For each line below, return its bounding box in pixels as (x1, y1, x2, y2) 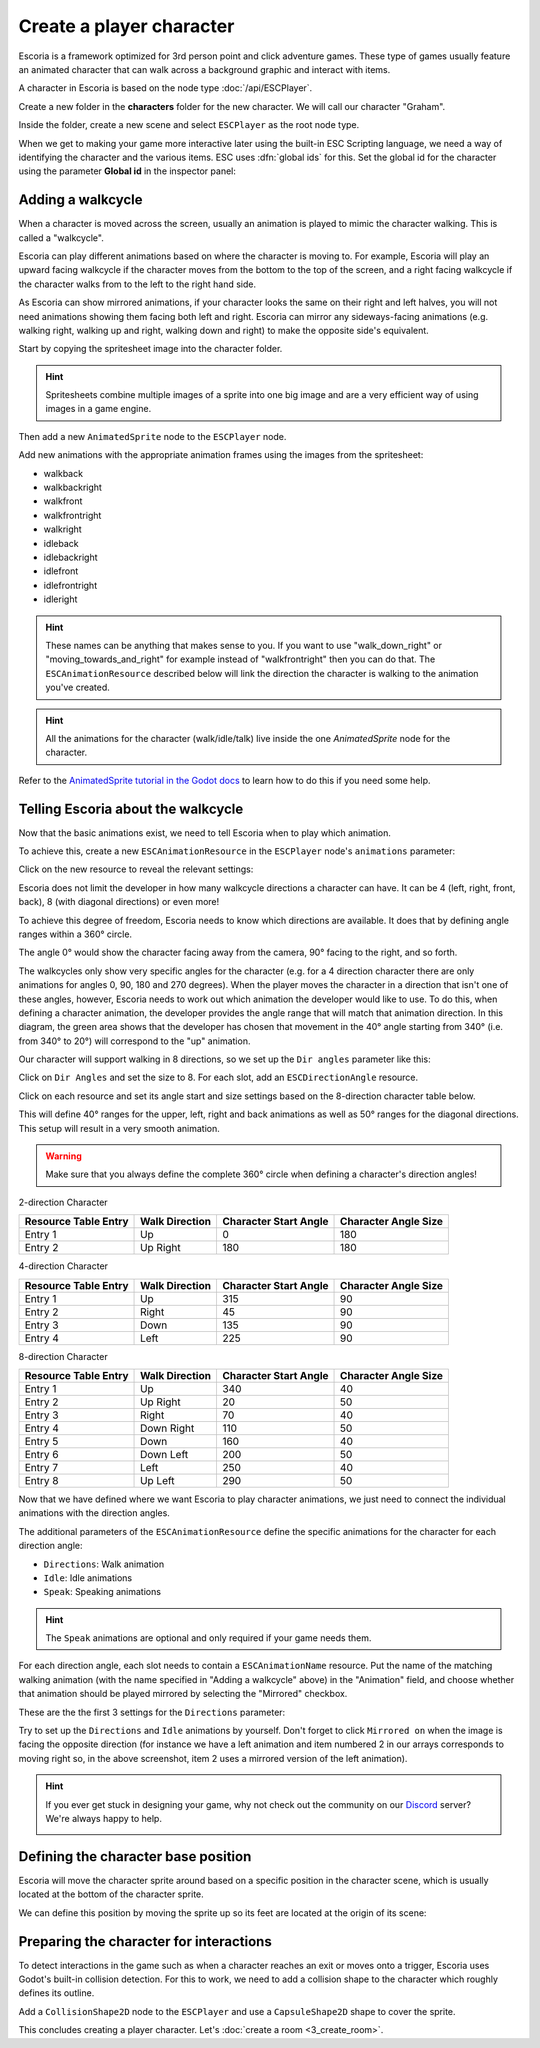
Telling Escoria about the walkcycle (18, 800, 244, 817)
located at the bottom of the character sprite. (18, 1888, 204, 1900)
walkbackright (43, 481, 102, 494)
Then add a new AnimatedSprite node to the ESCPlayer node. (18, 430, 287, 442)
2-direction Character (18, 1196, 109, 1208)
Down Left (140, 1447, 189, 1461)
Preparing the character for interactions (18, 1933, 272, 1950)
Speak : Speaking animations (43, 1586, 162, 1598)
